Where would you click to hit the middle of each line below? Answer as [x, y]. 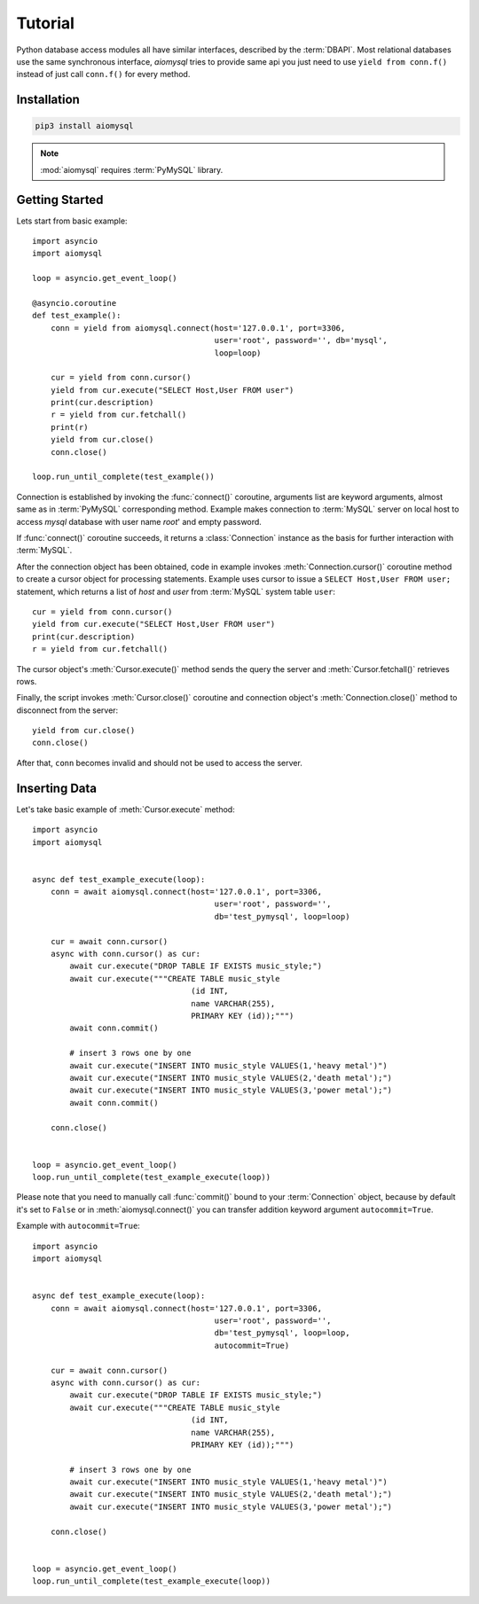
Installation [48, 100]
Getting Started [60, 200]
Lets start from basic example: [72, 221]
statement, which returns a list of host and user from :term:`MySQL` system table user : [176, 591]
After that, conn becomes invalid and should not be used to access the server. [160, 763]
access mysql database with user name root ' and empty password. [139, 521]
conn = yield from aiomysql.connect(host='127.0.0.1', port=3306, [198, 328]
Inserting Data [57, 788]
